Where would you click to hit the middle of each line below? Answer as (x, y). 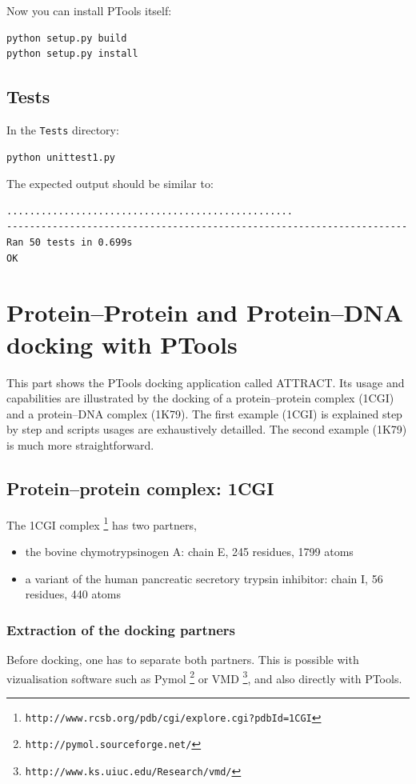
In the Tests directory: (63, 129)
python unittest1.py (61, 157)
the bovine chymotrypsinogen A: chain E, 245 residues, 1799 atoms (189, 551)
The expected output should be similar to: (110, 184)
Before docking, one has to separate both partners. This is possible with (183, 659)
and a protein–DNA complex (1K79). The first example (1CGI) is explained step (204, 413)
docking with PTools (122, 344)
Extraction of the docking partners (121, 629)
